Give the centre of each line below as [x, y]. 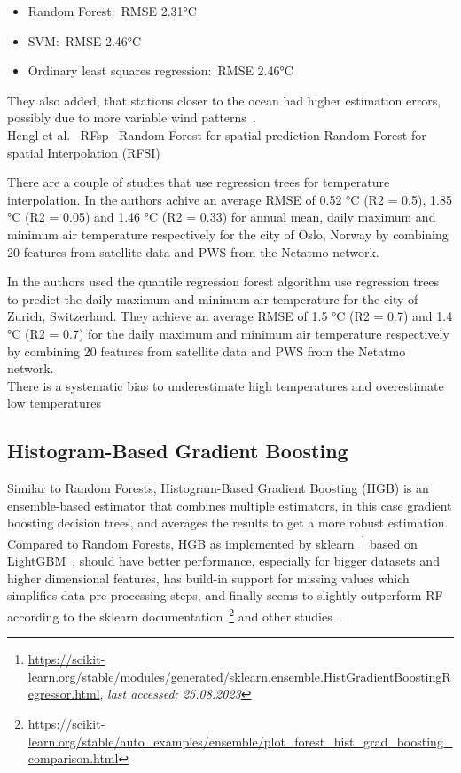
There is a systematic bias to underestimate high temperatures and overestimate [226, 385]
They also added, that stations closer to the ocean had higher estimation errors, [224, 100]
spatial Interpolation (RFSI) [84, 152]
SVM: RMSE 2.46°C [85, 40]
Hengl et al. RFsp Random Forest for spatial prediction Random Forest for [217, 134]
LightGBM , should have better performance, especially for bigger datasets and [223, 561]
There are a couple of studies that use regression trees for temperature [199, 182]
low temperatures [54, 403]
